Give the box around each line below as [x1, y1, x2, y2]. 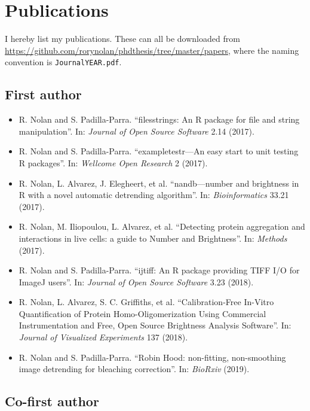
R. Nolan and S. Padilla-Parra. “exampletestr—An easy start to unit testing [19, 145, 299, 157]
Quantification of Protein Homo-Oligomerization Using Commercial [19, 307, 266, 319]
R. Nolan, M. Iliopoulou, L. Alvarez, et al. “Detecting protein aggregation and [19, 220, 305, 233]
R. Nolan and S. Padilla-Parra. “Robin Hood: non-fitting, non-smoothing [19, 351, 286, 363]
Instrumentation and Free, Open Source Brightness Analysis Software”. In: [19, 319, 291, 331]
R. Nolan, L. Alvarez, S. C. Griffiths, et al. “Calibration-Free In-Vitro [19, 296, 274, 308]
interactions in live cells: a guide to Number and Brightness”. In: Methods [19, 232, 287, 244]
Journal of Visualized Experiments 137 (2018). [19, 331, 188, 343]
